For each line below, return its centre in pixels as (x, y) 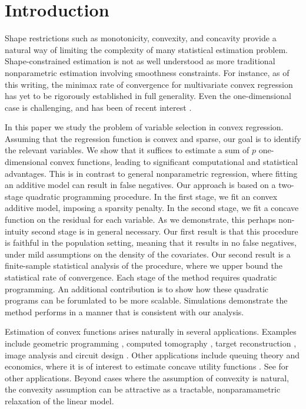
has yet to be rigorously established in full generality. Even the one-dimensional (148, 96)
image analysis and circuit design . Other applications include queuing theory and (152, 354)
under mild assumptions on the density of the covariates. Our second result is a (148, 254)
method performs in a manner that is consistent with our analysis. (124, 311)
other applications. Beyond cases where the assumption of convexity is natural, (147, 377)
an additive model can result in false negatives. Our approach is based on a (140, 185)
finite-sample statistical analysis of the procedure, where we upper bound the (144, 265)
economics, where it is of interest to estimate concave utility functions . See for (147, 366)
